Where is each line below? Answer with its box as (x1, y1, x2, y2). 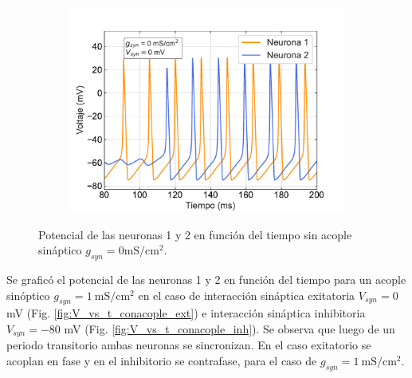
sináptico (38, 242, 82, 258)
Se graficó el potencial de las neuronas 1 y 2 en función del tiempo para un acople (6, 270, 406, 287)
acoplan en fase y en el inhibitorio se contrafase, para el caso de (6, 352, 317, 369)
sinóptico (6, 286, 50, 303)
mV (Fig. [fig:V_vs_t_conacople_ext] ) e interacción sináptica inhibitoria (6, 305, 366, 321)
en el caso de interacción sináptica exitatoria (138, 286, 355, 303)
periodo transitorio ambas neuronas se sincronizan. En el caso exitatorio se (6, 337, 371, 353)
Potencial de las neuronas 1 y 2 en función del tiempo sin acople (38, 226, 352, 242)
